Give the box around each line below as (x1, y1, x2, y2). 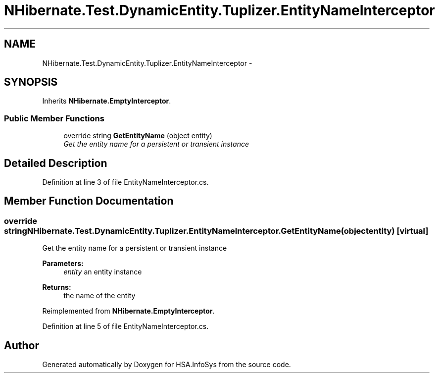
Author (4, 339, 39, 352)
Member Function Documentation (4, 195, 174, 208)
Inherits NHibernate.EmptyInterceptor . (42, 97, 171, 106)
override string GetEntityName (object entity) (63, 131, 212, 140)
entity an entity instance (63, 268, 142, 276)
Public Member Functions (4, 113, 104, 123)
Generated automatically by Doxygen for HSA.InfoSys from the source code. (42, 360, 291, 369)
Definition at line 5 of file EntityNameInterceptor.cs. (42, 322, 209, 331)
